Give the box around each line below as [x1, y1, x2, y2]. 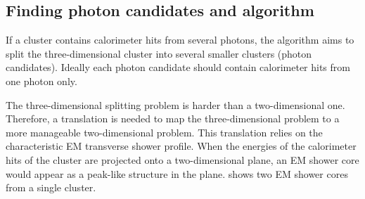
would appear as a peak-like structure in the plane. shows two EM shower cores [6, 166, 348, 181]
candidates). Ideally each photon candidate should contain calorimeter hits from [6, 60, 350, 75]
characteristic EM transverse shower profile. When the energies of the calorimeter [6, 139, 357, 153]
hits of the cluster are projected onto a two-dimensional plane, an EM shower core [6, 152, 359, 167]
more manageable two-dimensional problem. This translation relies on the [6, 124, 323, 139]
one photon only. [6, 73, 77, 88]
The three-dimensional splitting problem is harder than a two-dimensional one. [6, 97, 345, 112]
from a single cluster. [6, 180, 96, 195]
